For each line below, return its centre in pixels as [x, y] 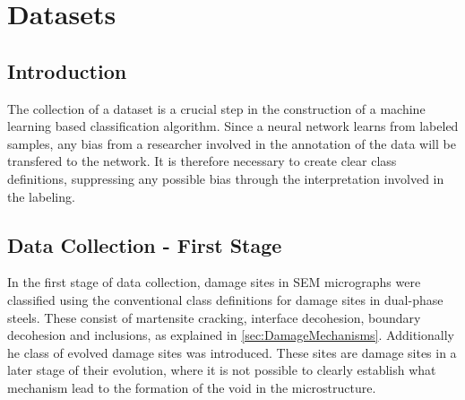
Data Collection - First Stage [145, 244]
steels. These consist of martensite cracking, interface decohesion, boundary [214, 317]
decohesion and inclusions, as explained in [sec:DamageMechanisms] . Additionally [231, 335]
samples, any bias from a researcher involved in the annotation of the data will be [232, 143]
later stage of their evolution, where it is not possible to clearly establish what [222, 370]
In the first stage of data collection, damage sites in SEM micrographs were [214, 282]
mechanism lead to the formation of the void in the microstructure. [192, 387]
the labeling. [41, 196]
